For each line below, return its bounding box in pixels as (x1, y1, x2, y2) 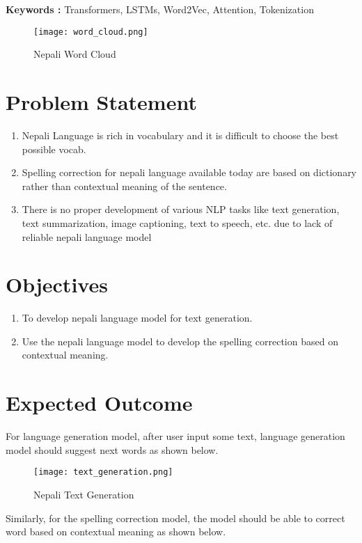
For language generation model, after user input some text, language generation (6, 429, 345, 443)
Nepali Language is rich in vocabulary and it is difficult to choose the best (22, 127, 339, 142)
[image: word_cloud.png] (33, 26, 148, 37)
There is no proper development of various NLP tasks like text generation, (22, 202, 340, 217)
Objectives (6, 270, 108, 299)
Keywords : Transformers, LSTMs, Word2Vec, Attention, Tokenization (6, 2, 314, 16)
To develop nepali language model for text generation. (22, 310, 253, 325)
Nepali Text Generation (33, 487, 134, 501)
